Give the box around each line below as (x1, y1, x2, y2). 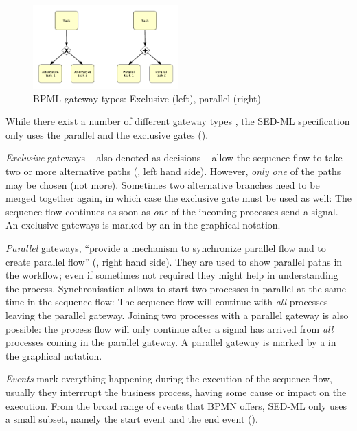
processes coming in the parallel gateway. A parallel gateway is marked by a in (5, 335, 336, 349)
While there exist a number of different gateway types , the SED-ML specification (5, 114, 350, 128)
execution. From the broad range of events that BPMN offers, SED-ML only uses (5, 398, 347, 412)
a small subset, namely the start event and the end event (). (5, 412, 258, 426)
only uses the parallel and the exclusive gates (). (5, 127, 209, 141)
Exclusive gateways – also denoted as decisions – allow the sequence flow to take (5, 150, 343, 165)
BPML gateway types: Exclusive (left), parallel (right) (33, 91, 261, 105)
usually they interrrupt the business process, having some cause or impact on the (5, 384, 347, 399)
